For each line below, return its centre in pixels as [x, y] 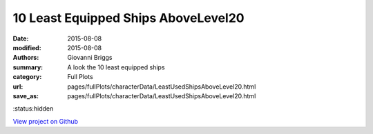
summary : [28, 67]
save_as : [26, 96]
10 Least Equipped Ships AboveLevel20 [128, 18]
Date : [21, 38]
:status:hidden [33, 109]
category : [27, 77]
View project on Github [46, 121]
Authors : [26, 58]
